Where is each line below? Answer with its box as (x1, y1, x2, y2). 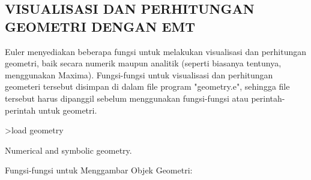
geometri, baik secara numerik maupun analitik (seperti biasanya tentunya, (5, 57, 282, 69)
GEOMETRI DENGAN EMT (5, 17, 196, 35)
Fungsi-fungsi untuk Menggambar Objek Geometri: (5, 164, 193, 176)
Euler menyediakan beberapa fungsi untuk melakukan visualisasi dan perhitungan (5, 45, 306, 57)
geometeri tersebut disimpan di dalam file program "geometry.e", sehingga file (5, 80, 290, 93)
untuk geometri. (38, 103, 97, 116)
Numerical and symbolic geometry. (5, 144, 132, 156)
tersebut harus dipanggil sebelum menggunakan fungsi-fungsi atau (5, 91, 249, 104)
